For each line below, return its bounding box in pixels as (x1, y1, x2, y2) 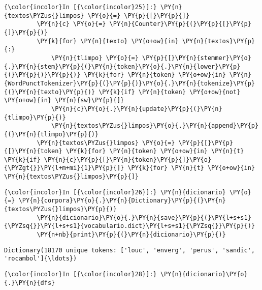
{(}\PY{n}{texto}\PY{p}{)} (4, 88, 95, 96)
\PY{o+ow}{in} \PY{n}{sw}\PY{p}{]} (4, 97, 124, 104)
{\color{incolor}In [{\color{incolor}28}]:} (4, 271, 157, 278)
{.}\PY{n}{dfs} (4, 279, 55, 286)
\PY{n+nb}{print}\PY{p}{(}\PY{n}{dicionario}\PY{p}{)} (37, 231, 226, 239)
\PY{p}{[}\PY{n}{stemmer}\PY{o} (142, 54, 251, 62)
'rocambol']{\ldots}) (4, 255, 77, 263)
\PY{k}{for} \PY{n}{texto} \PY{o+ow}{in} (37, 37, 179, 45)
